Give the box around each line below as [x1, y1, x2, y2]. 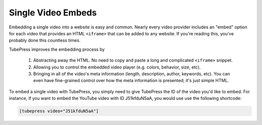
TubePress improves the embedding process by [9, 46, 105, 52]
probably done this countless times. [9, 38, 81, 43]
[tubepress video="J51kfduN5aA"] [19, 109, 99, 114]
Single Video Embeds [9, 7, 97, 18]
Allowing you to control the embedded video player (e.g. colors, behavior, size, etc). [33, 64, 201, 70]
